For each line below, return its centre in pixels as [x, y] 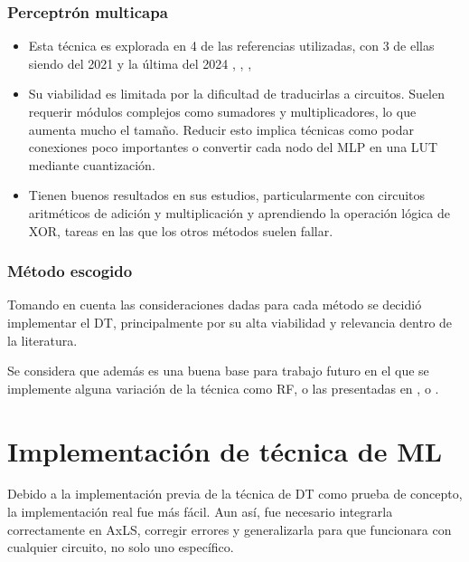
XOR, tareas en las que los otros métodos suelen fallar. [181, 230]
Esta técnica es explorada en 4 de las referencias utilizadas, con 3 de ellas [231, 46]
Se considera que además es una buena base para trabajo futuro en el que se [218, 371]
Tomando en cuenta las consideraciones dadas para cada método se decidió [215, 305]
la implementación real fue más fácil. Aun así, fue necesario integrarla [200, 512]
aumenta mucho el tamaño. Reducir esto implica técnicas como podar [221, 129]
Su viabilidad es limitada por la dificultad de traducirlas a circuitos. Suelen [236, 94]
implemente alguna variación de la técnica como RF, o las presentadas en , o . [223, 388]
